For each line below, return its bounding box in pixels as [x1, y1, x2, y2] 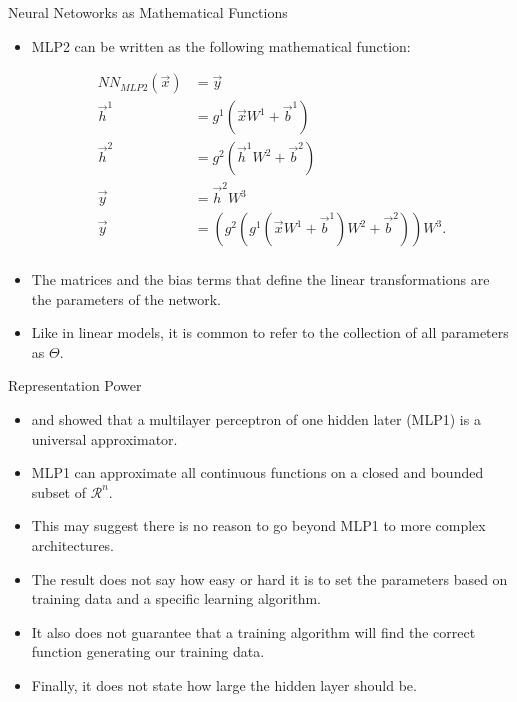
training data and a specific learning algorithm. [31, 588, 321, 609]
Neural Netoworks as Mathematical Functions [8, 2, 288, 22]
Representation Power [8, 375, 142, 396]
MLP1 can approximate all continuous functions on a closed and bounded [31, 462, 484, 483]
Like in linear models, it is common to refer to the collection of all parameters [31, 322, 509, 343]
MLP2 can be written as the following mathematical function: [31, 35, 411, 56]
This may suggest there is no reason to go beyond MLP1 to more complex [31, 515, 486, 536]
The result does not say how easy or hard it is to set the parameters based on [31, 568, 508, 589]
